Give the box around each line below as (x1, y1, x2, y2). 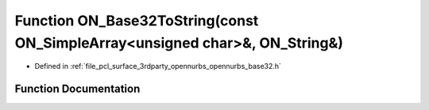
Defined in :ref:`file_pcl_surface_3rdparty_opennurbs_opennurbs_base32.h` (34, 62, 282, 71)
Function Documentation (14, 82, 141, 96)
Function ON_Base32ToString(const (14, 12, 259, 29)
